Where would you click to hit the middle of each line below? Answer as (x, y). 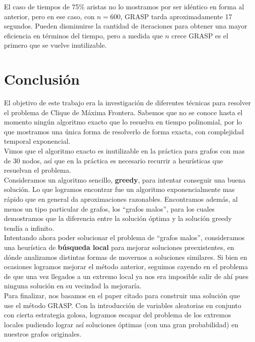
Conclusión (42, 79)
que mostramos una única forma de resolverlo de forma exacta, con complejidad (124, 131)
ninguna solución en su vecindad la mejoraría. (73, 286)
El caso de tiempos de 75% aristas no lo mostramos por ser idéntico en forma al (124, 6)
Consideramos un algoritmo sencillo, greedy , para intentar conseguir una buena (125, 179)
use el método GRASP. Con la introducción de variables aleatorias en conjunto (123, 305)
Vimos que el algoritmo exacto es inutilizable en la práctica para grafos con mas (125, 151)
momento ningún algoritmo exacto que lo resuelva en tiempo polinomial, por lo (123, 122)
